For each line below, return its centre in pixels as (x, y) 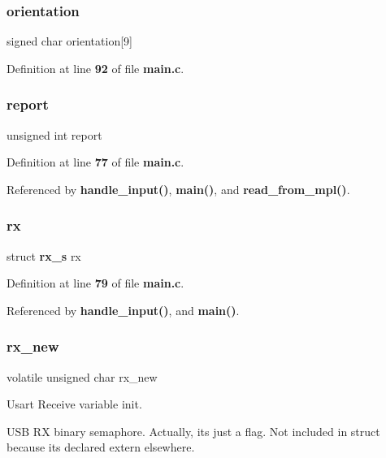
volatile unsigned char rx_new (82, 376)
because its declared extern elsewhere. (101, 447)
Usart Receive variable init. (74, 404)
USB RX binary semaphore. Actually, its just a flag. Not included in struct (193, 431)
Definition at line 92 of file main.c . (95, 68)
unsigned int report (54, 134)
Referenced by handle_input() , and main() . (123, 310)
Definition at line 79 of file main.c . (95, 283)
